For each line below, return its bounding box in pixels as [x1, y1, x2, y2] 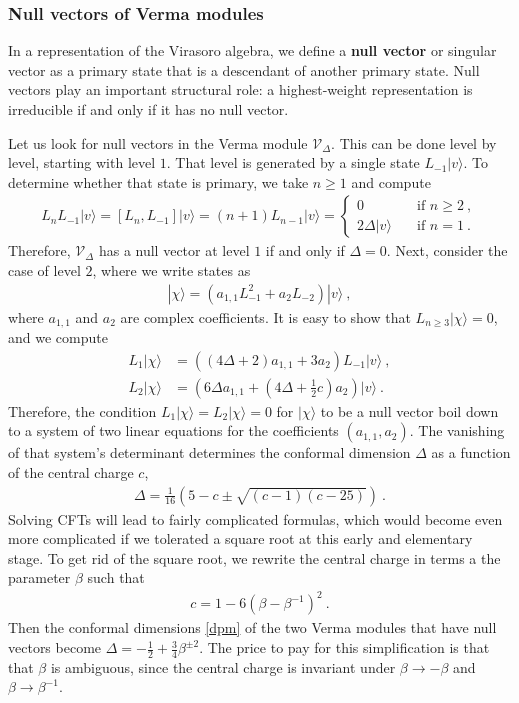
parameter [8, 567, 71, 588]
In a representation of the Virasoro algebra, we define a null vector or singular [8, 40, 497, 61]
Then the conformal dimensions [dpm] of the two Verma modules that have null [8, 617, 497, 638]
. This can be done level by [331, 132, 497, 153]
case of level [8, 260, 81, 280]
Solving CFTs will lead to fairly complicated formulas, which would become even [8, 508, 503, 529]
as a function [431, 442, 511, 463]
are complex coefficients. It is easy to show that [120, 306, 411, 327]
